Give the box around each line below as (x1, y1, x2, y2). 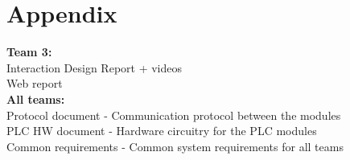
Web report (6, 75, 63, 92)
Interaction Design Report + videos (6, 59, 183, 76)
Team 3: (6, 43, 52, 60)
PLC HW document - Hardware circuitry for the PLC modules (6, 122, 317, 139)
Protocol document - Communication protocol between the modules (6, 106, 341, 123)
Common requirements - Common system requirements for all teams (6, 137, 344, 154)
